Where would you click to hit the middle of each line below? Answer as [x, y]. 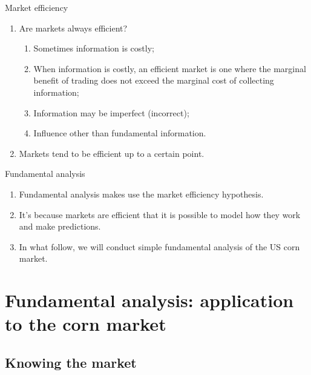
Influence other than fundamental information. [120, 133]
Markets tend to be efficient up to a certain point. [112, 153]
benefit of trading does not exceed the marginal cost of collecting [154, 80]
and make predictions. [60, 226]
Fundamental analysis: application [149, 300]
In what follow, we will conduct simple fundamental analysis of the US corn [159, 246]
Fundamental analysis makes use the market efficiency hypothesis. [141, 194]
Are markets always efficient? [73, 28]
